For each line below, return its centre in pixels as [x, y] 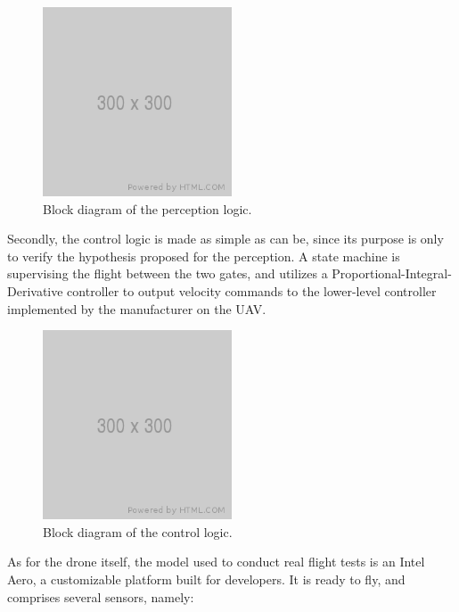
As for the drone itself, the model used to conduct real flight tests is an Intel [216, 562]
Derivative [35, 290]
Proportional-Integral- [392, 273]
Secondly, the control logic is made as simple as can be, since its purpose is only [225, 239]
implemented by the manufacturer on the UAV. [137, 308]
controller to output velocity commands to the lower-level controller [252, 290]
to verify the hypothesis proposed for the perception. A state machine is [204, 256]
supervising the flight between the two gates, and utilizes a [168, 273]
